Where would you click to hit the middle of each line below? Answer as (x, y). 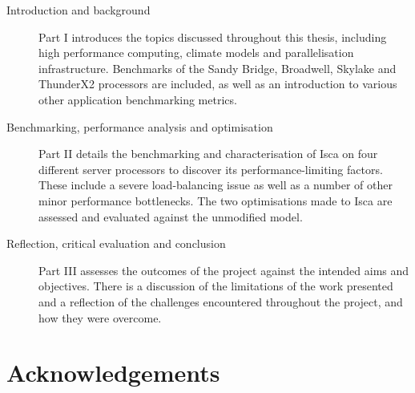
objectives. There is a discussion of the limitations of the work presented (216, 286)
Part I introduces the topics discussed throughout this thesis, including (213, 36)
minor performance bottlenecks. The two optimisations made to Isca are (216, 200)
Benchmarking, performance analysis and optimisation (140, 126)
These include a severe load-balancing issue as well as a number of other (216, 185)
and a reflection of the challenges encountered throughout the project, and (221, 301)
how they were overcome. (100, 317)
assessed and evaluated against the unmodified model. (171, 216)
